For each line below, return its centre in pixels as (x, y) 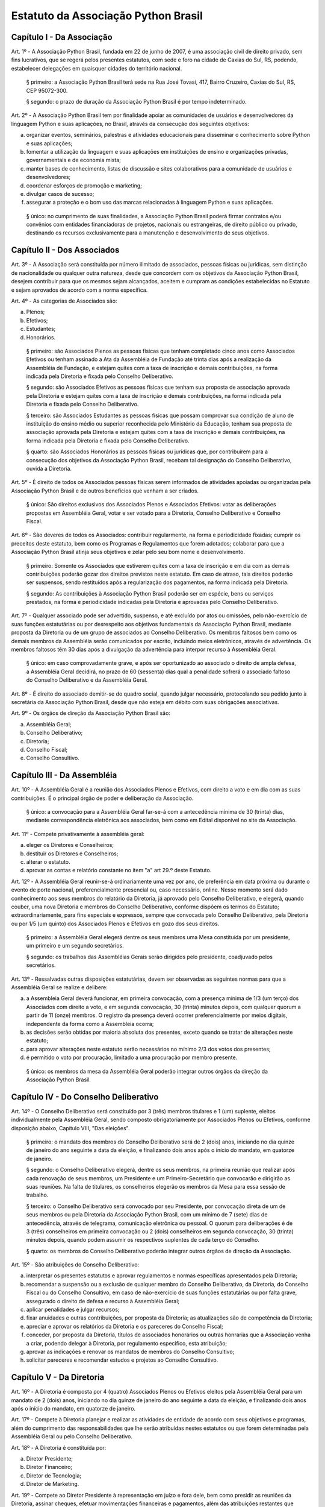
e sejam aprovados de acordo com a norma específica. (79, 290)
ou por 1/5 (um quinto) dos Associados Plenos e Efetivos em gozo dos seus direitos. (115, 923)
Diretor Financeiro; (49, 1467)
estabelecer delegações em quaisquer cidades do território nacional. (97, 68)
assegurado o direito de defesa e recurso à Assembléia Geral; (103, 1301)
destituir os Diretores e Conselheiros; (72, 854)
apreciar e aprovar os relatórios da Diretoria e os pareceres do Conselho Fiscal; (125, 1326)
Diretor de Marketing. (53, 1484)
